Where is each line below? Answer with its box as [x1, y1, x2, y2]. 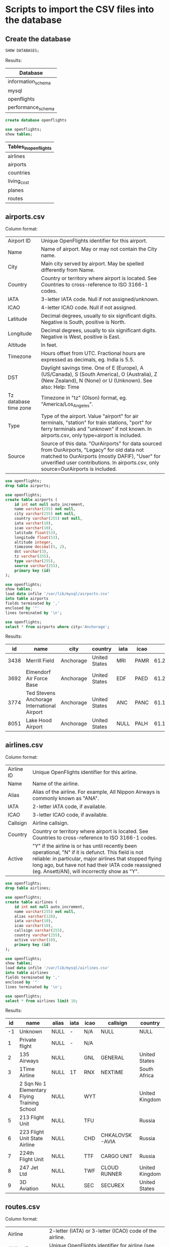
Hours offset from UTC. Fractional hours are [40, 350, 145, 357]
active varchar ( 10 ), [14, 937, 58, 942]
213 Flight [19, 1114, 44, 1121]
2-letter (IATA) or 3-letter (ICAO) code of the [49, 1227, 157, 1234]
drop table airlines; [5, 886, 51, 891]
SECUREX [101, 1182, 125, 1189]
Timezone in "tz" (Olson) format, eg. [40, 394, 127, 401]
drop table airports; [5, 483, 51, 488]
